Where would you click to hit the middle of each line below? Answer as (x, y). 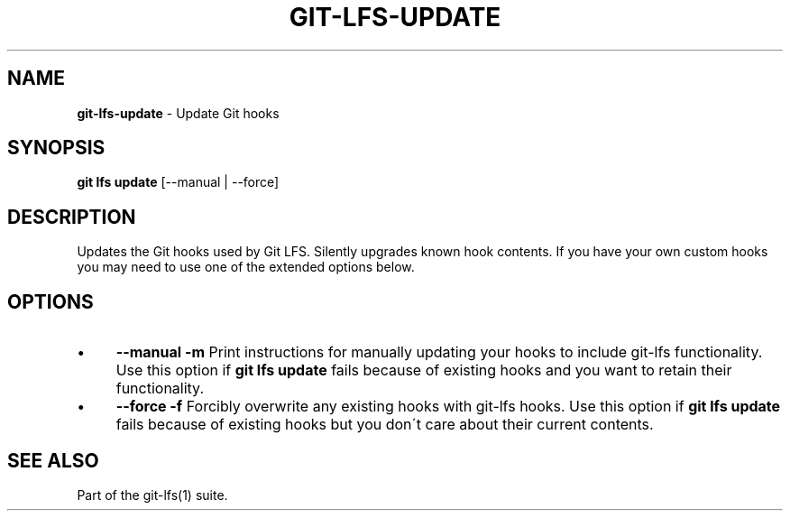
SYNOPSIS (56, 148)
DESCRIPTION (72, 217)
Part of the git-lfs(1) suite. (152, 495)
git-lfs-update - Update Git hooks (178, 113)
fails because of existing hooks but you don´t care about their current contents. (385, 425)
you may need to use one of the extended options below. (246, 267)
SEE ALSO (53, 460)
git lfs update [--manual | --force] (178, 182)
